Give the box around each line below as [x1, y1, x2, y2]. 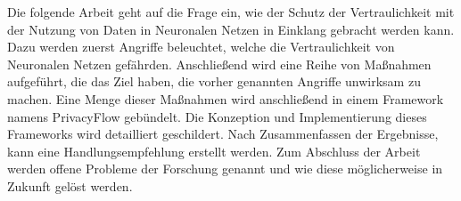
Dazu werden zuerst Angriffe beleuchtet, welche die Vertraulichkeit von [7, 37, 395, 56]
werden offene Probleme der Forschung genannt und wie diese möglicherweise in [7, 159, 443, 178]
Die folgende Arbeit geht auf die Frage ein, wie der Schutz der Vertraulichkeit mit [7, 3, 455, 20]
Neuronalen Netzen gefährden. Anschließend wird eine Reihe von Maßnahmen [7, 54, 432, 73]
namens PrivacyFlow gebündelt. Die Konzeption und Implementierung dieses [7, 107, 427, 125]
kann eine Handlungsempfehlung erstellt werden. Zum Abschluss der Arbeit [7, 141, 421, 160]
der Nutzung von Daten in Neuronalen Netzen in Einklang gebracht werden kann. [7, 20, 455, 38]
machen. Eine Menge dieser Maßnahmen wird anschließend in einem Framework [7, 89, 444, 108]
